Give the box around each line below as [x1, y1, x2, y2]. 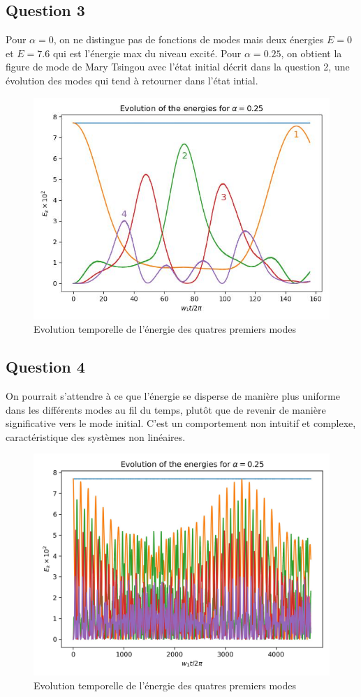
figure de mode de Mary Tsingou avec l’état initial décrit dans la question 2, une [6, 59, 350, 74]
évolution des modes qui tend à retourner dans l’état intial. [6, 73, 258, 87]
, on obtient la [281, 45, 342, 60]
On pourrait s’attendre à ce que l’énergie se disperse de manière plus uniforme [6, 388, 340, 403]
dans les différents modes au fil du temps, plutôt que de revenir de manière [6, 402, 326, 417]
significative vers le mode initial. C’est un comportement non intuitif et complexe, [6, 416, 356, 430]
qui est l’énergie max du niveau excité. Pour [52, 45, 242, 60]
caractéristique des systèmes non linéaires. [6, 429, 186, 444]
